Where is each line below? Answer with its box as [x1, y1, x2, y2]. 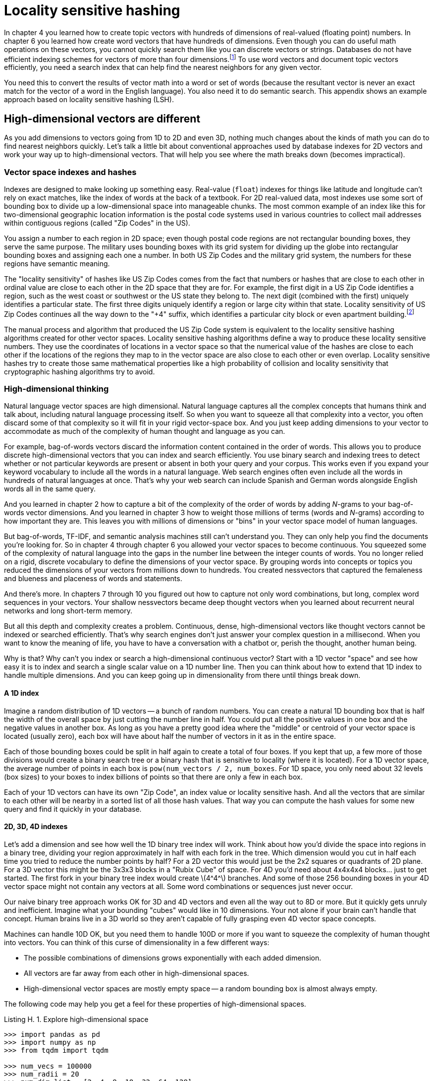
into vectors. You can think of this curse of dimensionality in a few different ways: [4, 938, 270, 947]
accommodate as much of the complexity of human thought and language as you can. [4, 427, 285, 436]
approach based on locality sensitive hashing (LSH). [4, 95, 174, 104]
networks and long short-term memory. [4, 606, 132, 615]
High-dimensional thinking [4, 384, 109, 394]
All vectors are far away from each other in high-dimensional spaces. [24, 968, 249, 977]
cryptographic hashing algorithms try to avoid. [4, 367, 155, 376]
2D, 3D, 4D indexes [4, 822, 68, 831]
